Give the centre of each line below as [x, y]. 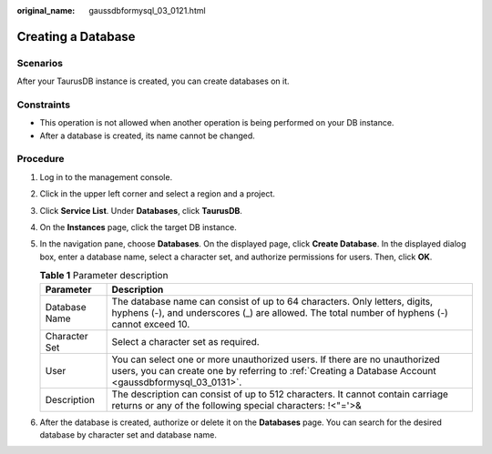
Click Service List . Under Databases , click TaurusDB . [141, 210]
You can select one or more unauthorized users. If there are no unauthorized [276, 359]
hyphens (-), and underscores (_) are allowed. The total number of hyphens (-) [280, 312]
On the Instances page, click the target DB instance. [138, 227]
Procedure [41, 159]
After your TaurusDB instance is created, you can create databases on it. [154, 81]
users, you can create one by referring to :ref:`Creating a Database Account [274, 370]
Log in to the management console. [106, 177]
